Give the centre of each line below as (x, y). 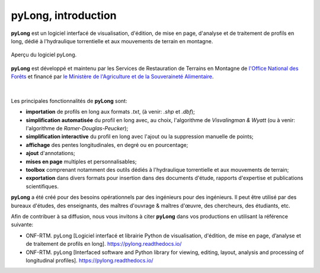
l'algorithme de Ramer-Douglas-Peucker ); (77, 129)
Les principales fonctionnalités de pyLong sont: (69, 101)
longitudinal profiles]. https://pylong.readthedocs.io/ (89, 260)
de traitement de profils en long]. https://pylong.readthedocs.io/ (104, 244)
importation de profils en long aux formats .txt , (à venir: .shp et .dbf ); (111, 112)
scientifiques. (42, 186)
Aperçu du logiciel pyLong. (44, 55)
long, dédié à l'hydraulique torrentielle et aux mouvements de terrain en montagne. (112, 41)
